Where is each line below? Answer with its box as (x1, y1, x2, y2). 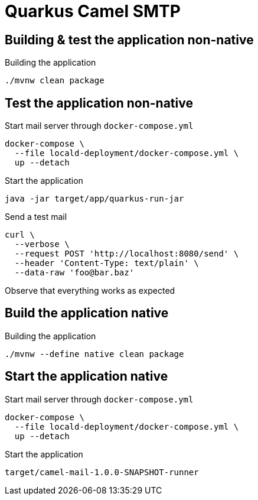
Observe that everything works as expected (5, 285, 175, 296)
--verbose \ (14, 239, 70, 249)
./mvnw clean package (5, 76, 104, 86)
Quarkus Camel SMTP (5, 1, 181, 21)
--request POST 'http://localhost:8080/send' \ (14, 249, 239, 259)
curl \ (5, 230, 35, 240)
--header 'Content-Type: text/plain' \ (14, 258, 199, 268)
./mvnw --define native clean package (5, 349, 184, 359)
